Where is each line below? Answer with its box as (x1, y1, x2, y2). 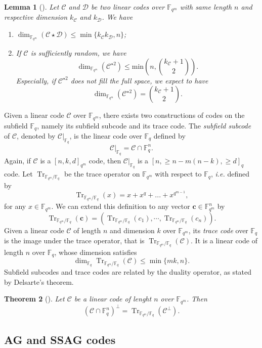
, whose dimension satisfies (54, 246, 137, 257)
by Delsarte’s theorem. (4, 276, 74, 287)
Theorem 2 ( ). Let (4, 293, 65, 304)
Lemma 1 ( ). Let (4, 2, 59, 12)
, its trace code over (188, 225, 248, 235)
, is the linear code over (69, 130, 142, 141)
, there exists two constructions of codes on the (99, 110, 245, 120)
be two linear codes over (91, 2, 165, 12)
